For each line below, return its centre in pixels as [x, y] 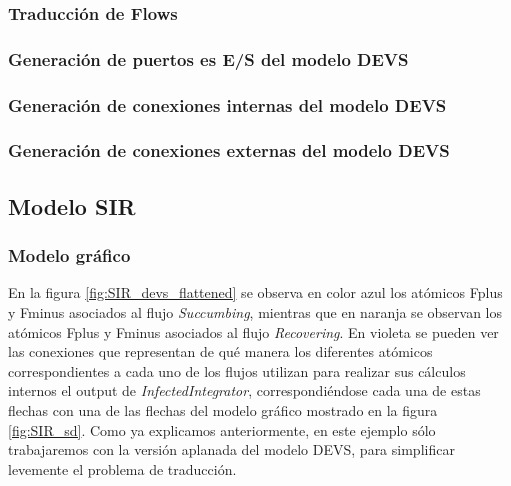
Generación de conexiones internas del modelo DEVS [227, 104]
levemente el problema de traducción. [122, 468]
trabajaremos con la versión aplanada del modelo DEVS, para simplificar [231, 449]
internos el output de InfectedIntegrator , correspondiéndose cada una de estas [244, 390]
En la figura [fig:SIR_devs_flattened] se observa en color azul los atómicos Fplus [255, 292]
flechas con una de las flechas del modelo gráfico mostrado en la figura [223, 409]
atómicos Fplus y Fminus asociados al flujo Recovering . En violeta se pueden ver [253, 331]
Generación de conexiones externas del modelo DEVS [229, 150]
